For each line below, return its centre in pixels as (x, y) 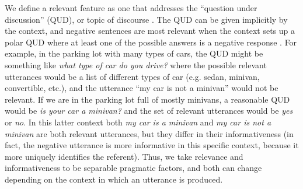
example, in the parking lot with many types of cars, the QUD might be (134, 53)
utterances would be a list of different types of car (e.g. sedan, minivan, (132, 76)
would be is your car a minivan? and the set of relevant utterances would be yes (149, 111)
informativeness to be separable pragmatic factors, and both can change (133, 168)
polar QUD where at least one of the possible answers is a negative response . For (151, 42)
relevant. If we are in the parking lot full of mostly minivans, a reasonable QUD (147, 99)
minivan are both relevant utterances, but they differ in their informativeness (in (149, 133)
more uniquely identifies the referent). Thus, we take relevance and (124, 156)
